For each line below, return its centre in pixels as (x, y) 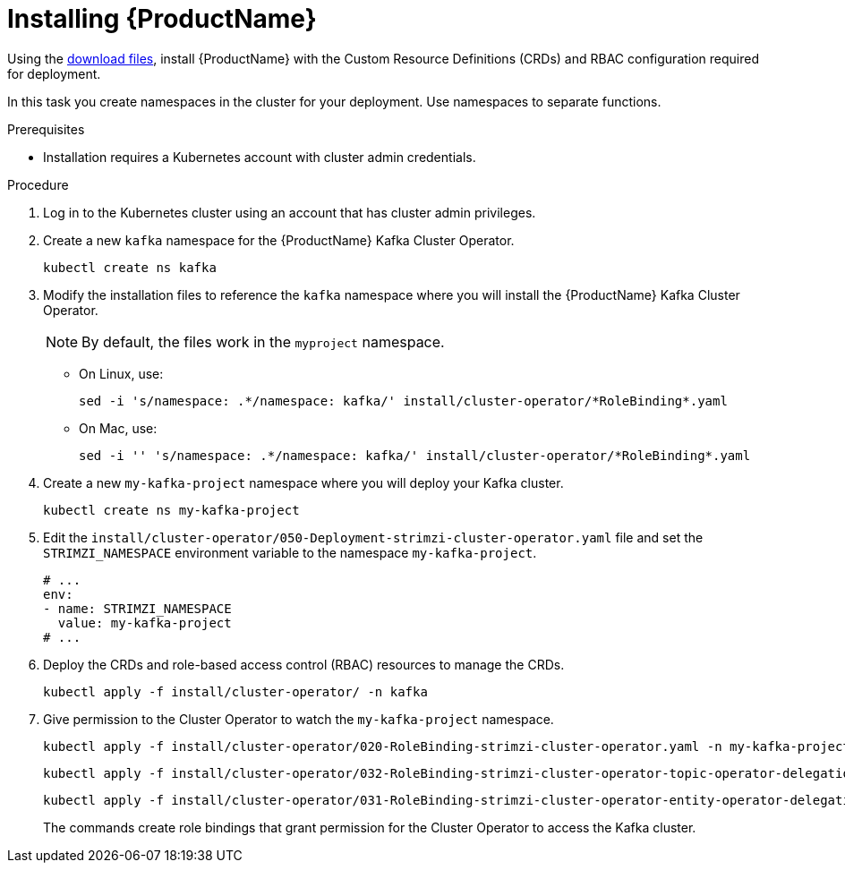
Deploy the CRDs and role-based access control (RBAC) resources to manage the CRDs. (304, 664)
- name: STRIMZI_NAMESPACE (137, 608)
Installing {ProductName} (162, 19)
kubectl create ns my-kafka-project (171, 510)
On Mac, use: (118, 428)
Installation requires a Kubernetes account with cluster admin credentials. (260, 157)
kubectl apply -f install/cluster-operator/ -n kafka (235, 691)
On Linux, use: (121, 373)
